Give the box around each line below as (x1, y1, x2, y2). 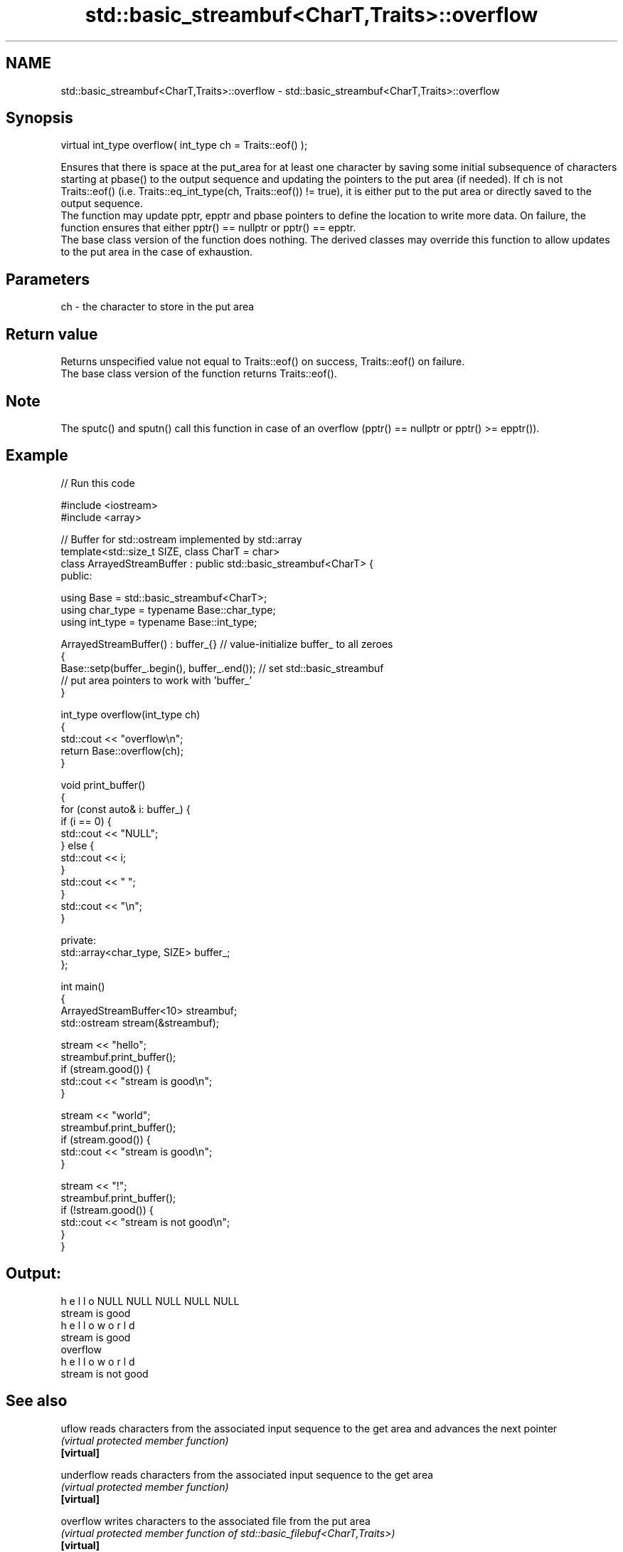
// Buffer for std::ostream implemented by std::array (60, 533, 302, 545)
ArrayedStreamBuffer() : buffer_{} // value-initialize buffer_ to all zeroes (60, 637, 393, 650)
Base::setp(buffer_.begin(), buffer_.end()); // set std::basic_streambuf (60, 661, 384, 674)
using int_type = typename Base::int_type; (60, 615, 257, 628)
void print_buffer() (60, 778, 146, 791)
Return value (6, 325, 98, 343)
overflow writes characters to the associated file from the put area (60, 1514, 371, 1527)
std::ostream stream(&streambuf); (60, 1016, 219, 1029)
